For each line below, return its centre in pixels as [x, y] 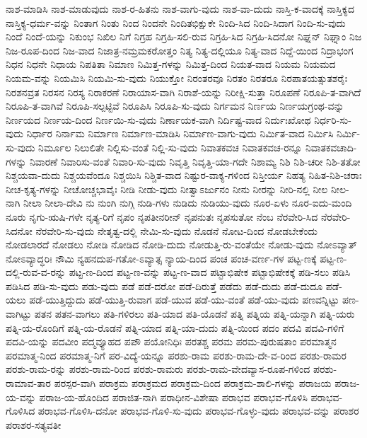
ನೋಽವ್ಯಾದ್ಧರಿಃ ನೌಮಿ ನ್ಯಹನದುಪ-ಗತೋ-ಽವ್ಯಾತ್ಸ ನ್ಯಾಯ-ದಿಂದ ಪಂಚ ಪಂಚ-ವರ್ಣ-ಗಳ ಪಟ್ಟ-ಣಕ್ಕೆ [161, 258]
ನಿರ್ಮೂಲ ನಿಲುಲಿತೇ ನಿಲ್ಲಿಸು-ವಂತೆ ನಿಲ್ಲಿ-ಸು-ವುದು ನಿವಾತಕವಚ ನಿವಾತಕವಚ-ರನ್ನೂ [170, 147]
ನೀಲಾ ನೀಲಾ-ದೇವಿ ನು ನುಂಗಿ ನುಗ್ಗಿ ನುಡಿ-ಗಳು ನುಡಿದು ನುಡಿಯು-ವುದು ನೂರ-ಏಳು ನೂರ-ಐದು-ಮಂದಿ [188, 203]
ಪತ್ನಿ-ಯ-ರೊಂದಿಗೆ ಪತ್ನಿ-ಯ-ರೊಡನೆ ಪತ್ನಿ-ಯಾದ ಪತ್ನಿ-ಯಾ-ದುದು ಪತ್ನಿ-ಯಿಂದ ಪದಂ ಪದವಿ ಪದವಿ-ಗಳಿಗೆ [175, 327]
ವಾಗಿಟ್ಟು [19, 314]
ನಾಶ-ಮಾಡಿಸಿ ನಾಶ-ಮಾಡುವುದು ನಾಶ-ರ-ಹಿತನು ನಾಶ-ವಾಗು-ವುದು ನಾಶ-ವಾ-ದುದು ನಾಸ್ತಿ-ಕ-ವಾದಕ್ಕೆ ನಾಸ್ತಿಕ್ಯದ [180, 8]
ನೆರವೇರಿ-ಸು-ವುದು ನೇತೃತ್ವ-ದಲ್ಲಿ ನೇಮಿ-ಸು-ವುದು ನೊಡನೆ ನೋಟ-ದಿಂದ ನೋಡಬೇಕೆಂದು [176, 230]
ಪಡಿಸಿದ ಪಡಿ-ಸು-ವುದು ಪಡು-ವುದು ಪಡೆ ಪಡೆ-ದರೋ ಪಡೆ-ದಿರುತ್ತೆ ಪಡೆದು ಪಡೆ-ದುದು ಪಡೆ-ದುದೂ [164, 286]
